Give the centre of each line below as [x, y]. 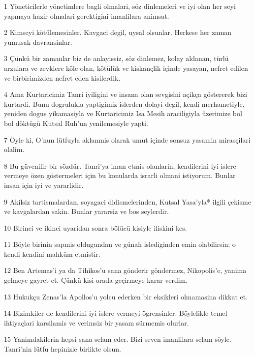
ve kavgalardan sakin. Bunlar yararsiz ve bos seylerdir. [86, 211]
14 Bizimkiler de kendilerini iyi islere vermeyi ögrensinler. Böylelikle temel [116, 313]
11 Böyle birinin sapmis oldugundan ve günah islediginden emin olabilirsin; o [120, 244]
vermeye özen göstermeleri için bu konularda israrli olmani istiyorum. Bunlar [120, 175]
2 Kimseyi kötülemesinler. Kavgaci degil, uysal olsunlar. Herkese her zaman [118, 32]
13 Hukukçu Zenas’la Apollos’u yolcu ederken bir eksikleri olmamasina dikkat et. [126, 296]
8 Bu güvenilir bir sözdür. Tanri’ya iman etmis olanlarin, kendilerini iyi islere [120, 165]
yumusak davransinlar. [38, 42]
